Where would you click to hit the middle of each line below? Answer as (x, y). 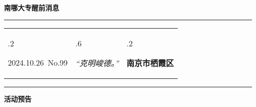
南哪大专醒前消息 (32, 7)
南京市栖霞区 (150, 63)
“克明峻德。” (97, 63)
